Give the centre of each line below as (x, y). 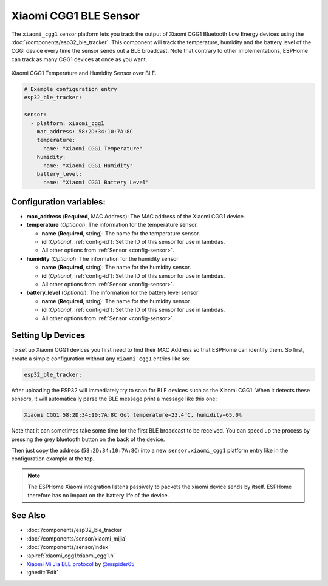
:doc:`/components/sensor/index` (68, 547)
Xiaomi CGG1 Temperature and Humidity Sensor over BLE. (84, 73)
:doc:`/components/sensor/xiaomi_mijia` (77, 538)
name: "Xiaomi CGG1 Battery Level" (96, 183)
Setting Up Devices (48, 336)
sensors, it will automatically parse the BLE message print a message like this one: (114, 399)
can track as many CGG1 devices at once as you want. (79, 59)
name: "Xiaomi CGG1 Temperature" (93, 148)
